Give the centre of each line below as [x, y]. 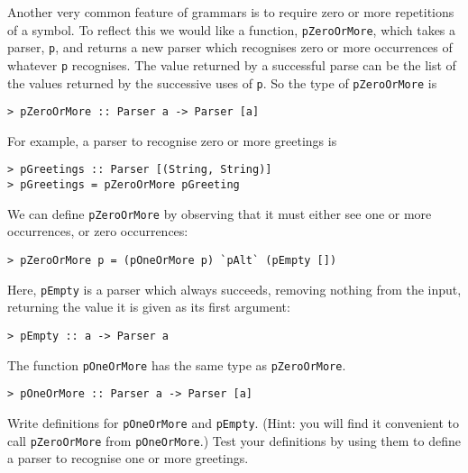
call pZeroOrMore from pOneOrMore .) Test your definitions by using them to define [234, 440]
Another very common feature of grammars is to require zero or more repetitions [231, 12]
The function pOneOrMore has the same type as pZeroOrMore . [177, 364]
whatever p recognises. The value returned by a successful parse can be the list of [232, 64]
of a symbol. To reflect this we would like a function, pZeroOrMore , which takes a [232, 29]
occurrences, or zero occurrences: [98, 231]
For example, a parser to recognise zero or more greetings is [172, 140]
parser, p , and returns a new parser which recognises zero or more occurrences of [230, 47]
